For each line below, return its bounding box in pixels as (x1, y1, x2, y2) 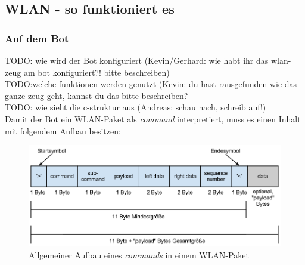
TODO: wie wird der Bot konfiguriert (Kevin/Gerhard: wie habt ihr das (5, 54, 269, 66)
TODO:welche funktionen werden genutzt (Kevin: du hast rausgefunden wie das (5, 78, 297, 90)
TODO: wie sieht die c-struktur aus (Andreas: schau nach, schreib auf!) (5, 101, 266, 113)
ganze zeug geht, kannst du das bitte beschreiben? (5, 89, 188, 101)
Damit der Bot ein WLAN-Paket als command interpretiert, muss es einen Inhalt (5, 112, 301, 125)
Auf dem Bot (5, 30, 69, 45)
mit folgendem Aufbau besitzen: (5, 124, 121, 137)
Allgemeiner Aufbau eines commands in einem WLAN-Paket (29, 249, 249, 261)
